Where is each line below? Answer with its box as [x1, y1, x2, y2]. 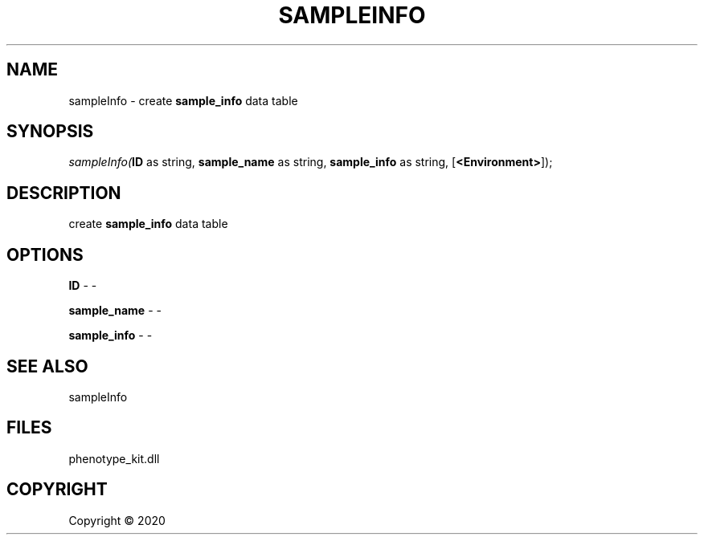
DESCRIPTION [6, 182, 121, 203]
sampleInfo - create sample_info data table [68, 93, 298, 108]
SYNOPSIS [6, 121, 94, 142]
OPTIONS [6, 244, 84, 265]
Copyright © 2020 [68, 513, 166, 527]
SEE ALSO [6, 356, 88, 376]
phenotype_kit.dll [68, 451, 160, 466]
